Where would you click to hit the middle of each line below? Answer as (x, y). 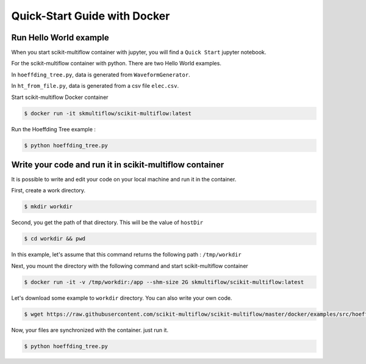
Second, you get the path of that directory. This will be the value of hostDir (107, 222)
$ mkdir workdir (48, 207)
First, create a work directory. (48, 191)
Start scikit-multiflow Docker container (60, 97)
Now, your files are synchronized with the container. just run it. (90, 330)
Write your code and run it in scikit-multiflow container (118, 165)
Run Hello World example (60, 38)
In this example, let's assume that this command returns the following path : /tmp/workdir (126, 255)
